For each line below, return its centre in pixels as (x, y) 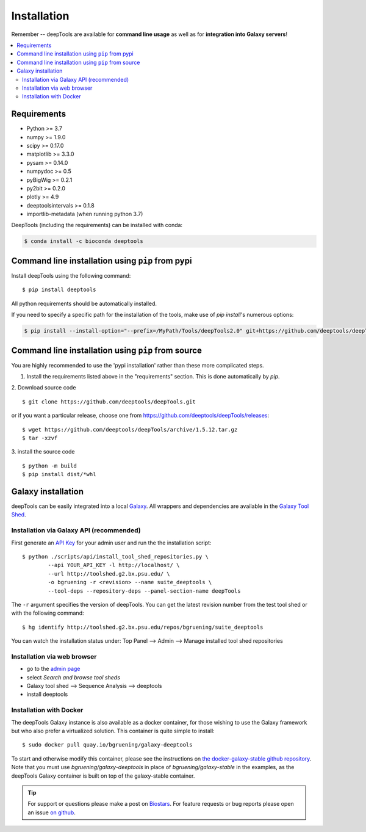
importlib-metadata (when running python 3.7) (85, 214)
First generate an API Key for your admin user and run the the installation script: (111, 543)
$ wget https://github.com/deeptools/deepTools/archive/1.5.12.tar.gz (130, 429)
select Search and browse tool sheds (73, 677)
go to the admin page (53, 669)
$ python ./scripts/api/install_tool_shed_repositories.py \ (115, 556)
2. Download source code (44, 388)
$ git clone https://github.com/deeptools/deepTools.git (109, 402)
